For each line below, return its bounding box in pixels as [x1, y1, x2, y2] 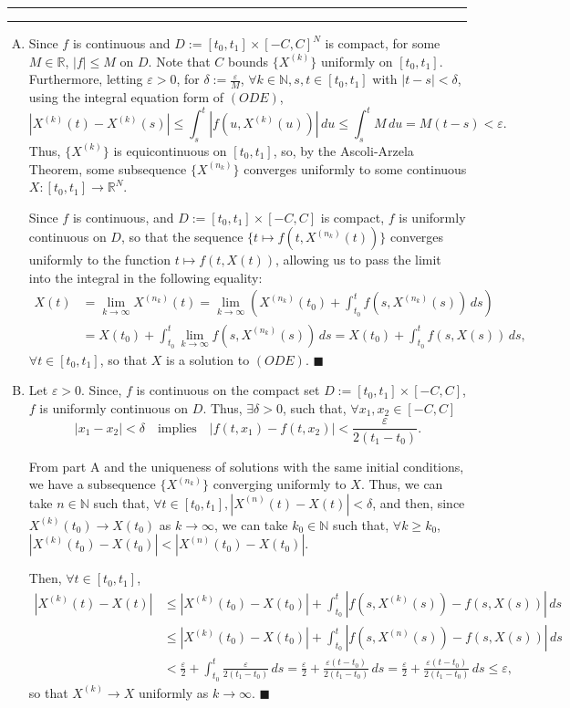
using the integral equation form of [28, 88, 224, 107]
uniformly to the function [28, 250, 171, 269]
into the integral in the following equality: [28, 267, 263, 286]
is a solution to [166, 349, 250, 369]
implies [157, 422, 197, 435]
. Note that [148, 51, 211, 70]
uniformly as [138, 682, 209, 702]
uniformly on [320, 51, 393, 70]
